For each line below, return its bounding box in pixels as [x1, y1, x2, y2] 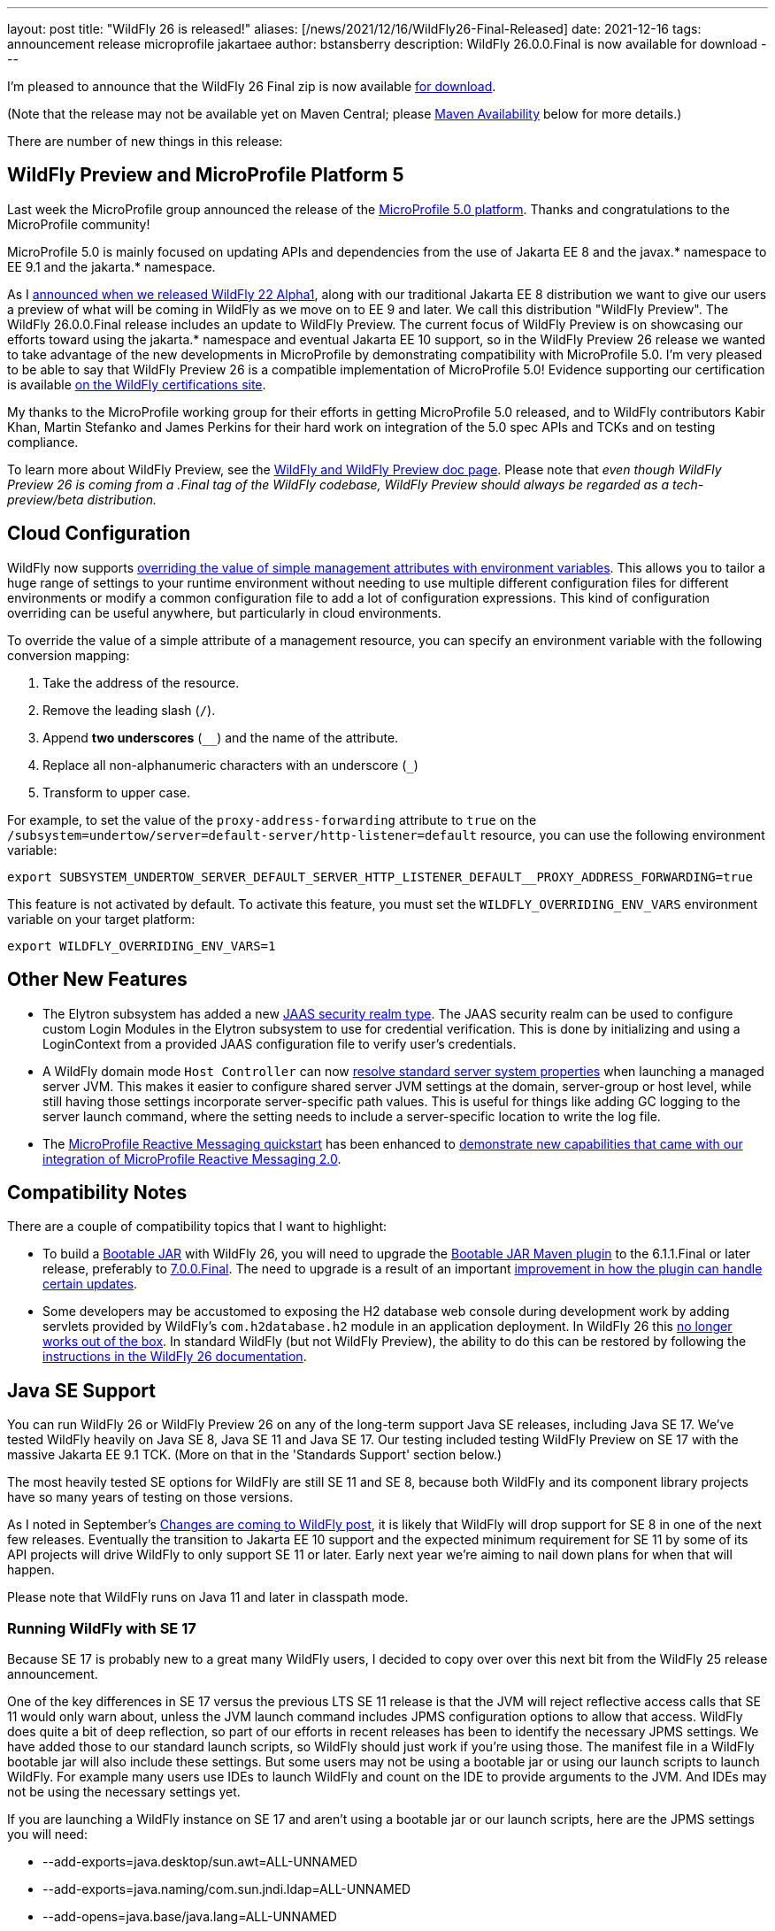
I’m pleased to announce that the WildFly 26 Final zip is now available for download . [7, 79, 496, 94]
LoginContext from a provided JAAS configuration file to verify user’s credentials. [42, 1035, 517, 1051]
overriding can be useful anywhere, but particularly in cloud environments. [7, 604, 441, 620]
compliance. [7, 434, 79, 450]
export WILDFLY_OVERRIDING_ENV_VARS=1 [7, 938, 276, 953]
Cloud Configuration [7, 522, 191, 545]
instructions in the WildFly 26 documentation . [42, 1349, 307, 1365]
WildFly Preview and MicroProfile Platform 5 [7, 164, 404, 187]
